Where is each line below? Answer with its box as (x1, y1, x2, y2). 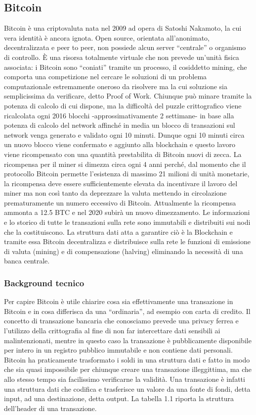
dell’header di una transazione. (4, 403, 97, 413)
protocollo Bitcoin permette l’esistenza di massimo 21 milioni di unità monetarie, (4, 168, 250, 179)
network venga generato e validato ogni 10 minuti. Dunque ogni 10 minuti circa (4, 129, 245, 140)
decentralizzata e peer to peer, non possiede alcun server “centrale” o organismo (4, 42, 246, 52)
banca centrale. (4, 256, 50, 266)
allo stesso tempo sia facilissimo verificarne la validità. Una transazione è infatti (4, 374, 245, 384)
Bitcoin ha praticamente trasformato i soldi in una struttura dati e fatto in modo (4, 354, 250, 364)
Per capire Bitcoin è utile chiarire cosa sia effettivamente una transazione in (4, 296, 233, 307)
